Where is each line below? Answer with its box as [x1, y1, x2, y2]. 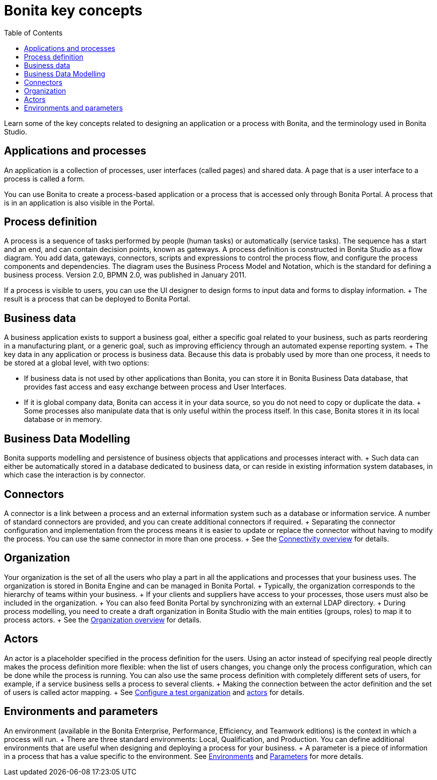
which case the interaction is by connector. [4, 470, 145, 479]
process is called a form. [4, 174, 85, 183]
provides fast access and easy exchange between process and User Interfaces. [24, 382, 287, 391]
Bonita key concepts [4, 2, 142, 19]
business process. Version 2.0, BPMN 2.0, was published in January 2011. [4, 270, 247, 279]
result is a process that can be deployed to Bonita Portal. [4, 294, 190, 303]
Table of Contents [4, 28, 63, 37]
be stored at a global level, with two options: [4, 358, 149, 367]
